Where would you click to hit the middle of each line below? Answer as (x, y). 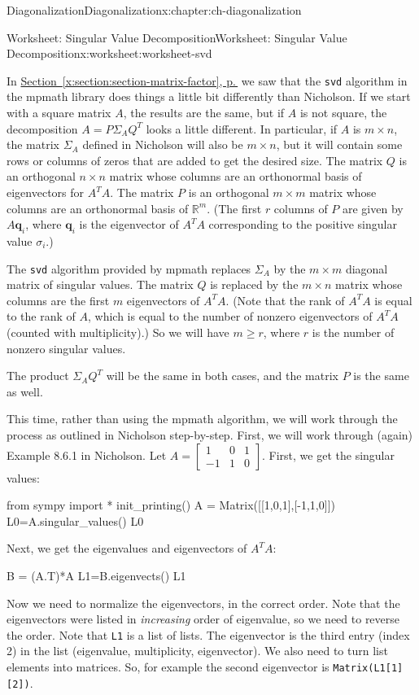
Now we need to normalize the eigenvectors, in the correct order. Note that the (203, 603)
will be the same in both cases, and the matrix (222, 376)
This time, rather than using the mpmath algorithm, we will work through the (202, 419)
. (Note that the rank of (285, 300)
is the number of (353, 332)
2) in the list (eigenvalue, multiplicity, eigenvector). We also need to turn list (197, 651)
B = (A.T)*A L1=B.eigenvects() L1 (96, 575)
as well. (25, 391)
